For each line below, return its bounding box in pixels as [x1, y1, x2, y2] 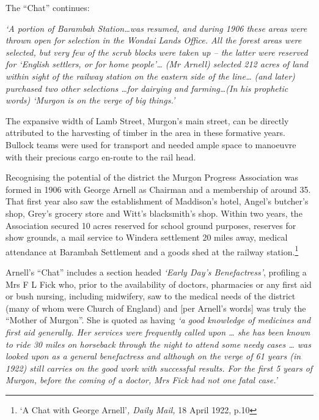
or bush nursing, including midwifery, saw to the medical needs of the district [5, 290, 296, 302]
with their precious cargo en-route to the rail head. [5, 150, 196, 163]
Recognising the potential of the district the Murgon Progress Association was [5, 171, 299, 184]
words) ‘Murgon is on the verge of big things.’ [5, 94, 175, 107]
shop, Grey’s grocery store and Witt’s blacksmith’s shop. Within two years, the [5, 206, 302, 219]
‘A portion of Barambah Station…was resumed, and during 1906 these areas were [5, 21, 307, 34]
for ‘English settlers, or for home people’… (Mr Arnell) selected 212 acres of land [5, 58, 308, 70]
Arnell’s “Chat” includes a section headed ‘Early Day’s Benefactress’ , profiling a [5, 265, 307, 278]
